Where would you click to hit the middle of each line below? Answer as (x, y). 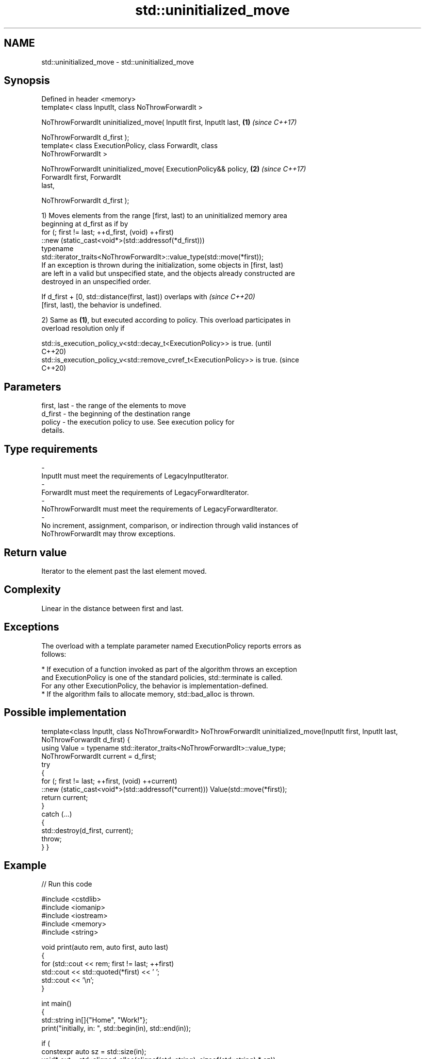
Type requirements (51, 449)
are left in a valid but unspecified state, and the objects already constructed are (168, 273)
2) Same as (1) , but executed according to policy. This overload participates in (166, 320)
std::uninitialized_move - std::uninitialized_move (118, 62)
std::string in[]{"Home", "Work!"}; (95, 1020)
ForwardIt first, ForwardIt (81, 177)
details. (53, 430)
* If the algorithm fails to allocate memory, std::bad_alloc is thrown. (148, 694)
